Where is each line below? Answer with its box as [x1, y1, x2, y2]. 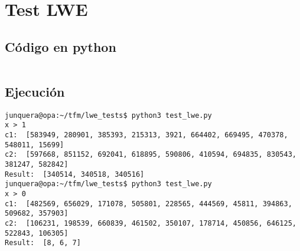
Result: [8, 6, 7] [5, 239, 81, 247]
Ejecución [5, 82, 65, 100]
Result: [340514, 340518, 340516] [5, 170, 145, 179]
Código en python [5, 37, 116, 55]
